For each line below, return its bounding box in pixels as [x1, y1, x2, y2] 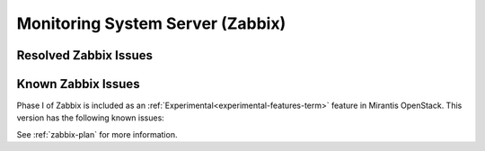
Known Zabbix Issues [16, 76, 140, 92]
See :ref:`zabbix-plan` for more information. [16, 129, 178, 139]
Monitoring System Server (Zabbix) [16, 13, 287, 33]
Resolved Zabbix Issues [16, 48, 153, 63]
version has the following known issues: [16, 112, 165, 123]
